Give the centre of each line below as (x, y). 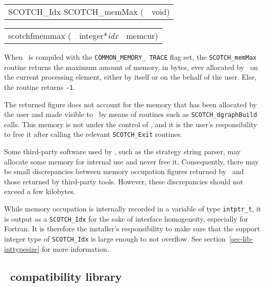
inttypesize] (22, 248)
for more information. (75, 248)
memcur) (142, 35)
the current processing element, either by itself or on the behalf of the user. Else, (130, 77)
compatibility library (66, 276)
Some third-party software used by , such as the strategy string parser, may (123, 151)
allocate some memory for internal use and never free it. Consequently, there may (131, 161)
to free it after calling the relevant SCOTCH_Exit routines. (93, 134)
